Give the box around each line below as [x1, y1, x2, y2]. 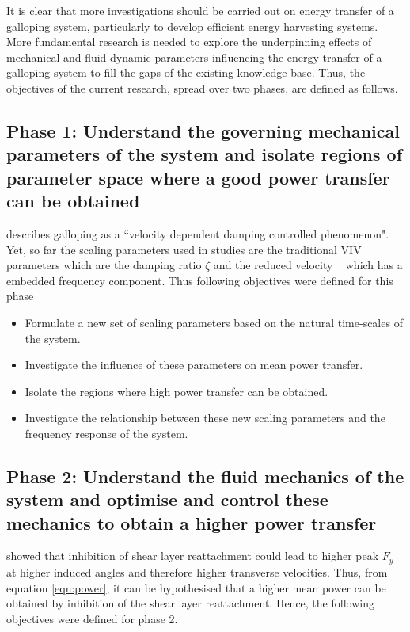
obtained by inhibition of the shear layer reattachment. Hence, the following [6, 595, 374, 611]
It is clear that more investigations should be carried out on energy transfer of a [6, 2, 394, 18]
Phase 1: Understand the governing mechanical [6, 118, 400, 143]
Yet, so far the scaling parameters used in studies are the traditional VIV [6, 241, 362, 257]
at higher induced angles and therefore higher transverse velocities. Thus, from [6, 563, 388, 580]
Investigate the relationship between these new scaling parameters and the [25, 409, 385, 426]
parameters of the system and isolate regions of [6, 142, 403, 166]
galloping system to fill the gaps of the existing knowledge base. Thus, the [6, 64, 366, 81]
